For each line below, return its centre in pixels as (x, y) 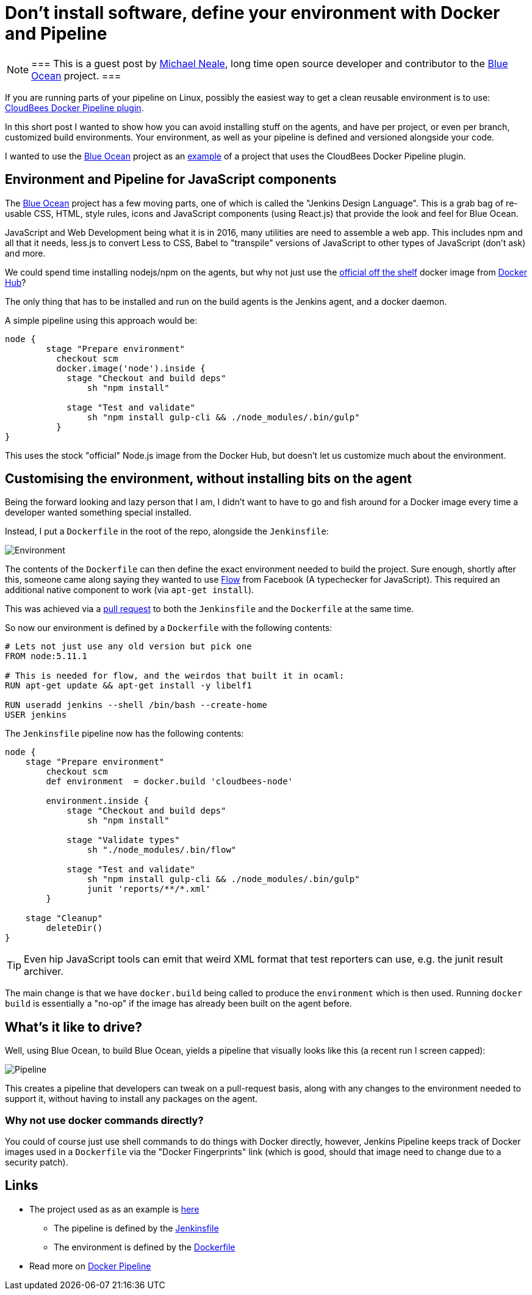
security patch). (37, 1162)
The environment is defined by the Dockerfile (145, 1247)
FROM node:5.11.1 (46, 656)
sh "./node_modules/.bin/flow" (162, 850)
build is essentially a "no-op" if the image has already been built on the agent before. (178, 1004)
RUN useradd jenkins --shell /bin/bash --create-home (136, 705)
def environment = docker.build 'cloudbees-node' (170, 782)
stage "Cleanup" (64, 918)
